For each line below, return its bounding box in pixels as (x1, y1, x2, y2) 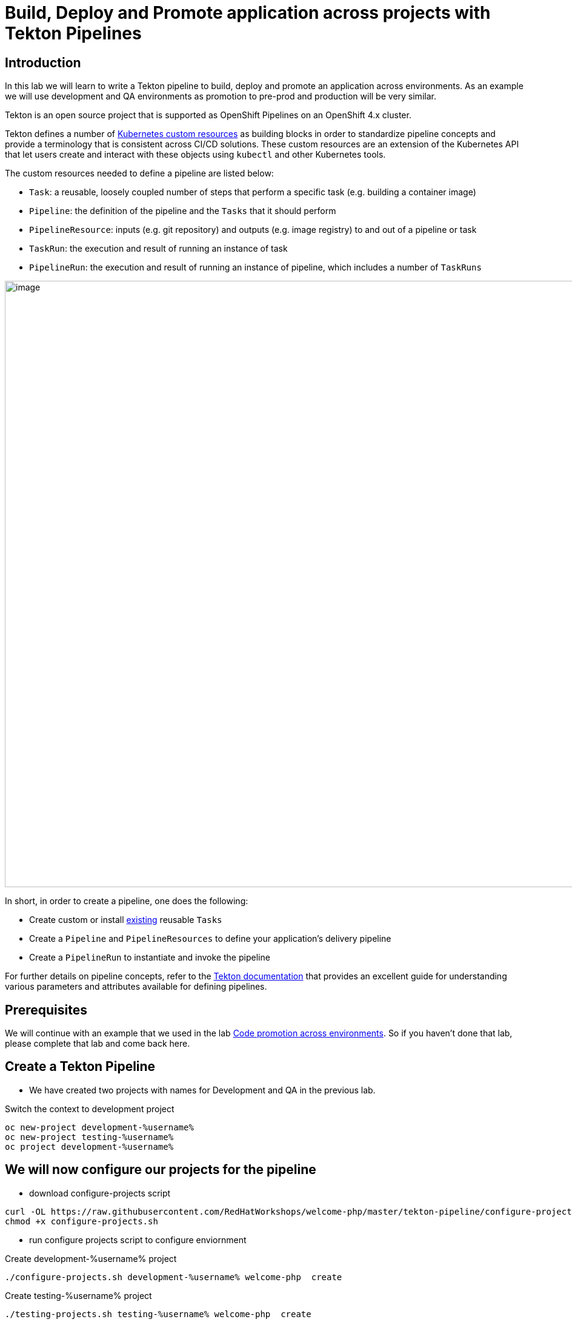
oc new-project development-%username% (5, 1122, 194, 1132)
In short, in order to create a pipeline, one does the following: (5, 896, 248, 907)
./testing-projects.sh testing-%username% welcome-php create (5, 1309, 311, 1319)
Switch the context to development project (5, 1103, 175, 1114)
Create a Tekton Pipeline (5, 1059, 156, 1075)
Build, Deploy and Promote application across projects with (5, 2, 491, 23)
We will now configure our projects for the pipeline (5, 1162, 316, 1178)
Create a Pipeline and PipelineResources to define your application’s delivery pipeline (29, 933, 391, 944)
